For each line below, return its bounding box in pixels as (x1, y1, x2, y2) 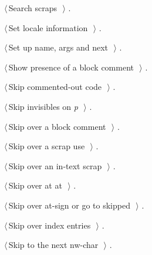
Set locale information (8, 21, 88, 33)
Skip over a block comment (8, 120, 106, 132)
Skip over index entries (8, 219, 91, 231)
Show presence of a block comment (8, 61, 134, 73)
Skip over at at (8, 179, 62, 192)
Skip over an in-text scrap (8, 159, 102, 172)
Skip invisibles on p (8, 100, 78, 112)
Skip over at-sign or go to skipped (8, 199, 130, 211)
